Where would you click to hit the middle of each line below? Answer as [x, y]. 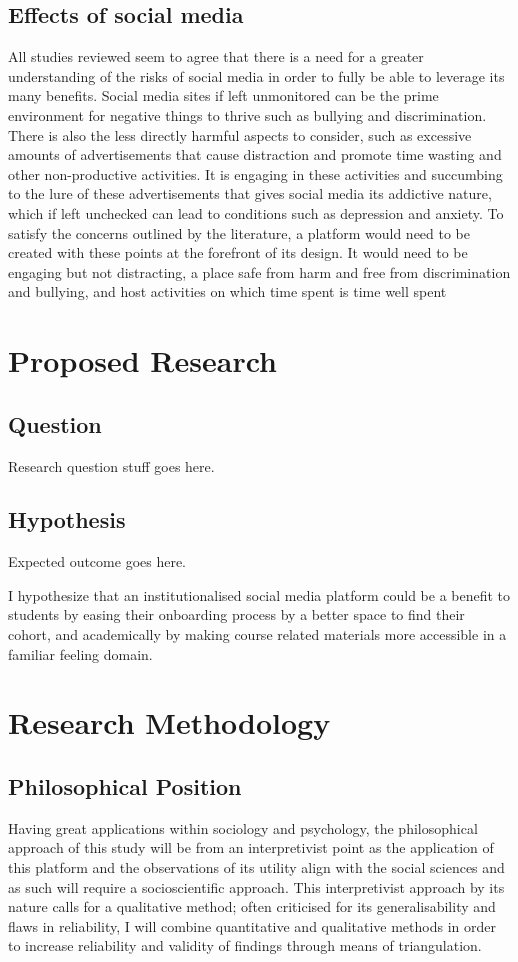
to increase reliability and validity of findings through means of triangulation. [245, 945]
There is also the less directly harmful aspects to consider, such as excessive [240, 134]
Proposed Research [142, 360]
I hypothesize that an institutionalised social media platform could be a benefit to [259, 594]
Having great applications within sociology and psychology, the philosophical [243, 827]
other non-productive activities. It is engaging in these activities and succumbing [255, 173]
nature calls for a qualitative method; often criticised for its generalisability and [252, 906]
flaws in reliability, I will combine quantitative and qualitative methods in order [252, 925]
